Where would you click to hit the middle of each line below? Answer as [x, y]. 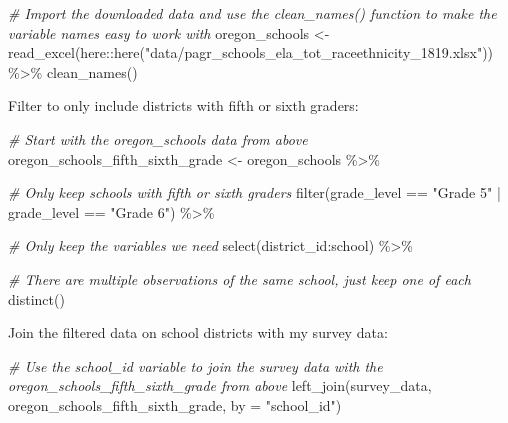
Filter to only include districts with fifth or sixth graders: [183, 105]
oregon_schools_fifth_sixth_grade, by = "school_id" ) [175, 404]
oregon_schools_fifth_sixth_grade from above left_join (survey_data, [220, 385]
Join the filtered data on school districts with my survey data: [198, 332]
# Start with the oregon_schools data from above [158, 138]
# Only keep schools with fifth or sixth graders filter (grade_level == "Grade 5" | [254, 192]
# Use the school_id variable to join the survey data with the [195, 365]
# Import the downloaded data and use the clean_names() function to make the [252, 13]
